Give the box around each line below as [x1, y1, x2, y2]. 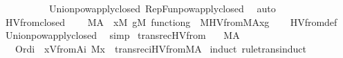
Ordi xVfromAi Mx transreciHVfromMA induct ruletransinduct [15, 41, 306, 55]
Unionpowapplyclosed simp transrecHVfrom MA [5, 28, 240, 42]
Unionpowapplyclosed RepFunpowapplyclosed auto [48, 1, 276, 15]
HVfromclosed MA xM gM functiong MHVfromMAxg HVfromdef [5, 14, 337, 29]
